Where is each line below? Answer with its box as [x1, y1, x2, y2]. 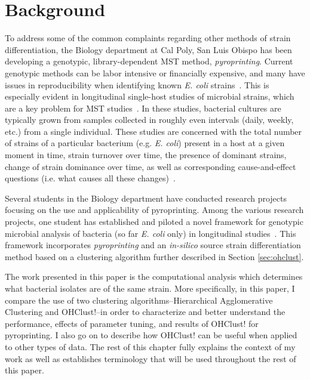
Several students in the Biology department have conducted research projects [5, 191, 287, 204]
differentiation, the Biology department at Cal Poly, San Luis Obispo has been [5, 43, 292, 55]
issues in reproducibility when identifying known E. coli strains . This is [5, 78, 269, 91]
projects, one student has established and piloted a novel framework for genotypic [5, 215, 303, 228]
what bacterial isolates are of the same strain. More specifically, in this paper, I [5, 282, 295, 294]
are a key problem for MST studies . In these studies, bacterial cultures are [5, 101, 281, 114]
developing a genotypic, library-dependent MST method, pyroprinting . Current [5, 55, 293, 67]
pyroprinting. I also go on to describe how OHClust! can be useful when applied [5, 329, 297, 341]
